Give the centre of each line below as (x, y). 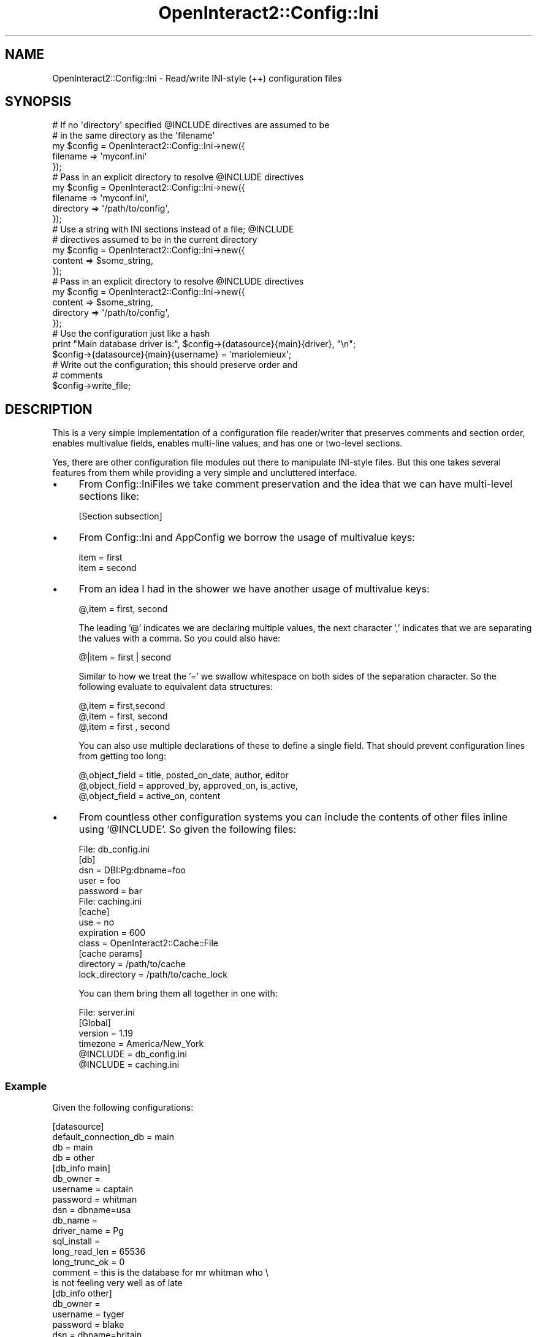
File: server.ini (107, 1013)
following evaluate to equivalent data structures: (176, 687)
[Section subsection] (120, 516)
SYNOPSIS (38, 102)
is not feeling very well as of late (117, 1283)
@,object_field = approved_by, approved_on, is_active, (188, 786)
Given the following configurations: (123, 1108)
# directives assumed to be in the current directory (155, 240)
